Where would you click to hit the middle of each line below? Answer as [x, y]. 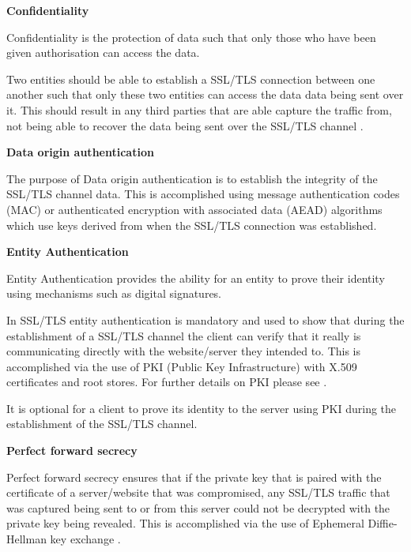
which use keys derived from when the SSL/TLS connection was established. [192, 225]
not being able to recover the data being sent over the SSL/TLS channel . [185, 125]
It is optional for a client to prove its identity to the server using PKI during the [202, 408]
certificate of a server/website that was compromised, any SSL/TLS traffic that [198, 492]
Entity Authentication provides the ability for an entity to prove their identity [196, 278]
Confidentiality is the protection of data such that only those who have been [191, 37]
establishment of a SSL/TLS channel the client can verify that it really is [184, 335]
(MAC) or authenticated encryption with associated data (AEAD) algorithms [194, 209]
